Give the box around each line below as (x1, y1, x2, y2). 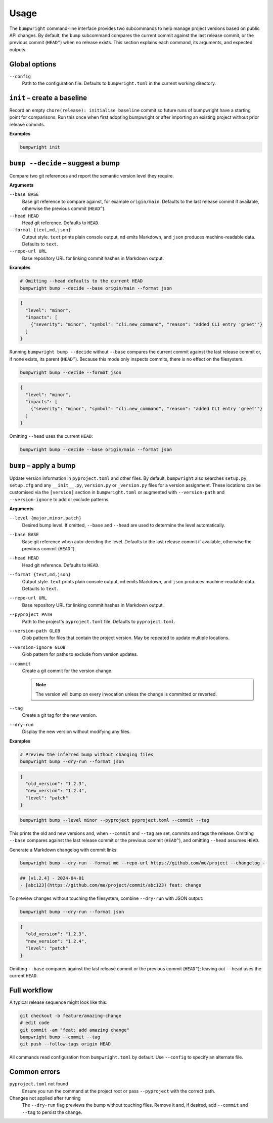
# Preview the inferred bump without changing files (20, 751, 154, 757)
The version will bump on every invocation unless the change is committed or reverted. (35, 691, 217, 697)
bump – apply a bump (9, 462, 76, 470)
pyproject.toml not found (9, 1081, 68, 1087)
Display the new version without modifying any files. (22, 728, 131, 735)
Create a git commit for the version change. (22, 668, 113, 674)
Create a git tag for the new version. (22, 712, 97, 718)
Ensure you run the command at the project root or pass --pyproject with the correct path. (22, 1088, 215, 1094)
